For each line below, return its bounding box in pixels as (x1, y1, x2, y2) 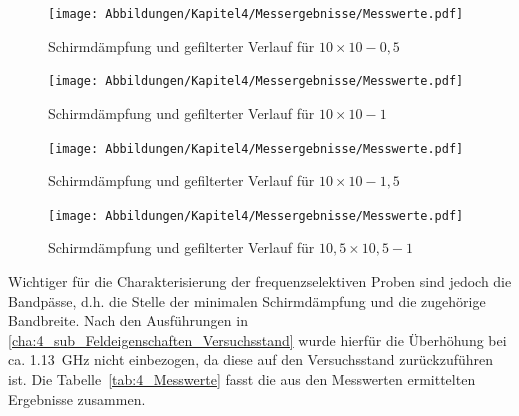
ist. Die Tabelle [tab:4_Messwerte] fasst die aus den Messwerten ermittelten (8, 368, 476, 389)
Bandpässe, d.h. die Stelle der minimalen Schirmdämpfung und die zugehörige (8, 290, 486, 311)
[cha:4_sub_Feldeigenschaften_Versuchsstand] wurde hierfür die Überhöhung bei (8, 329, 507, 350)
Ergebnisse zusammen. (8, 388, 146, 409)
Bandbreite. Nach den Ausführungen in (8, 310, 248, 331)
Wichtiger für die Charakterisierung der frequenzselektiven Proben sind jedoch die (8, 271, 512, 291)
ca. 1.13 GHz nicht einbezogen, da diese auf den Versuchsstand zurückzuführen (8, 349, 494, 370)
